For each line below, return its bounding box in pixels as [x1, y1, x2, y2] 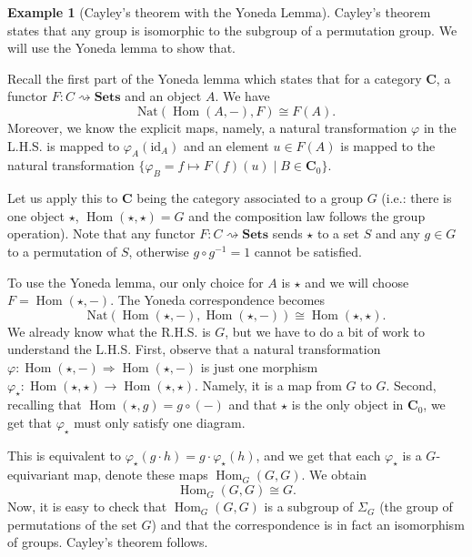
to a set [317, 224, 359, 243]
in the [423, 117, 457, 137]
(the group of [379, 497, 453, 516]
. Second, [386, 375, 437, 394]
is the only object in [291, 395, 404, 414]
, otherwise [128, 241, 189, 260]
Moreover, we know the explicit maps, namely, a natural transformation [7, 117, 407, 137]
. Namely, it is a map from [195, 375, 342, 394]
